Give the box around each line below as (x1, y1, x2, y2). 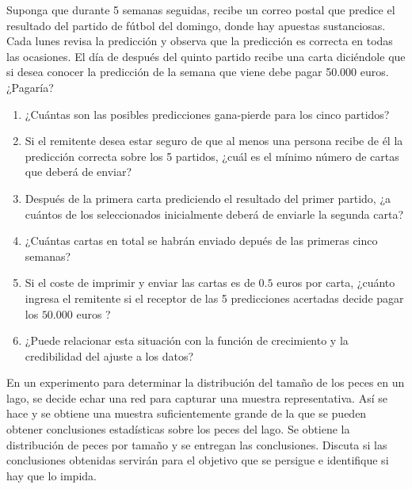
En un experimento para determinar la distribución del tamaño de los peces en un (6, 374, 405, 391)
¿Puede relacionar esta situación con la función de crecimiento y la (25, 332, 349, 349)
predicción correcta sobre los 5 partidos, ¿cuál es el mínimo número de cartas (25, 147, 399, 164)
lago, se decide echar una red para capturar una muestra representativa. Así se (6, 389, 387, 406)
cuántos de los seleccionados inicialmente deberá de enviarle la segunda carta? (25, 205, 404, 222)
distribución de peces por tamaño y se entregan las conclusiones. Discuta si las (6, 436, 387, 453)
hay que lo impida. (6, 467, 97, 483)
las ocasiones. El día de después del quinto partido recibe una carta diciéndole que (6, 48, 406, 64)
